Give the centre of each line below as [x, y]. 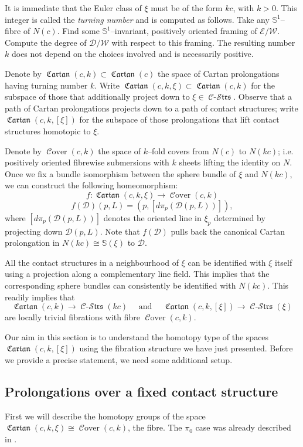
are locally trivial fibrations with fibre [72, 317]
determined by [239, 217]
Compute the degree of [46, 42]
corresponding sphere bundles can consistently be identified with [120, 285]
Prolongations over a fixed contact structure [142, 392]
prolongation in [32, 243]
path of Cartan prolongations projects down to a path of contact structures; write [151, 108]
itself [283, 262]
